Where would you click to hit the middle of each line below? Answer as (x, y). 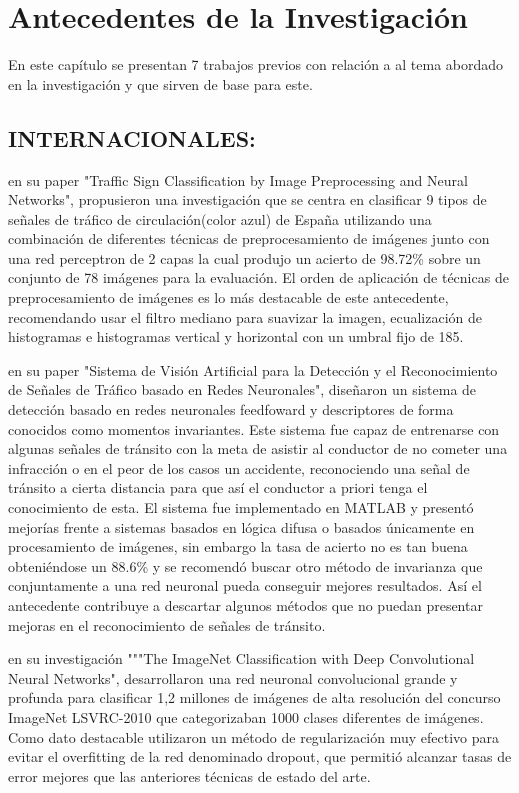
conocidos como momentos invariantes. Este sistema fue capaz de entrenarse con (254, 428)
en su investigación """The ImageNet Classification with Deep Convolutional (241, 658)
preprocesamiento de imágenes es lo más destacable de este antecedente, (228, 297)
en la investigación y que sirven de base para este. (160, 83)
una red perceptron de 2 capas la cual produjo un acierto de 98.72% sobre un (244, 257)
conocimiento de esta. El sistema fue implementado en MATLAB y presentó (241, 507)
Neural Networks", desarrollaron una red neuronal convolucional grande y (233, 677)
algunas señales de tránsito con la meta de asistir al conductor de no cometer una (258, 448)
